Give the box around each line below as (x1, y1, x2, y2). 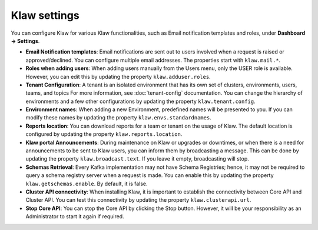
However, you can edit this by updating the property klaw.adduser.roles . (25, 73, 211, 80)
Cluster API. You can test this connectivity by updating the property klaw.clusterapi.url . (25, 196, 251, 204)
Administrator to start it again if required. (25, 213, 124, 220)
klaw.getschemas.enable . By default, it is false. (25, 180, 148, 187)
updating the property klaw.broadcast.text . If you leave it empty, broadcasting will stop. (25, 155, 250, 162)
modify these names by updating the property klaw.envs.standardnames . (25, 114, 211, 121)
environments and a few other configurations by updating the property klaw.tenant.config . (25, 98, 256, 105)
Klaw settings (11, 9, 79, 22)
